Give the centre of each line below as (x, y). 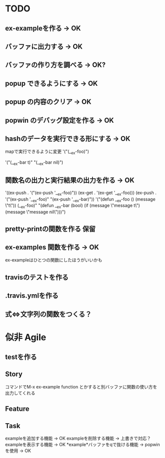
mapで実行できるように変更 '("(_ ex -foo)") (47, 152)
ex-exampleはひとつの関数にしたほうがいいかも (54, 260)
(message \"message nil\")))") (35, 212)
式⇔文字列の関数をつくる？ (48, 314)
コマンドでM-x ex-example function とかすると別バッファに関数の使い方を (81, 387)
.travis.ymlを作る (32, 296)
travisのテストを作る (37, 277)
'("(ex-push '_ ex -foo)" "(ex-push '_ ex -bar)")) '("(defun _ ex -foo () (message (80, 200)
